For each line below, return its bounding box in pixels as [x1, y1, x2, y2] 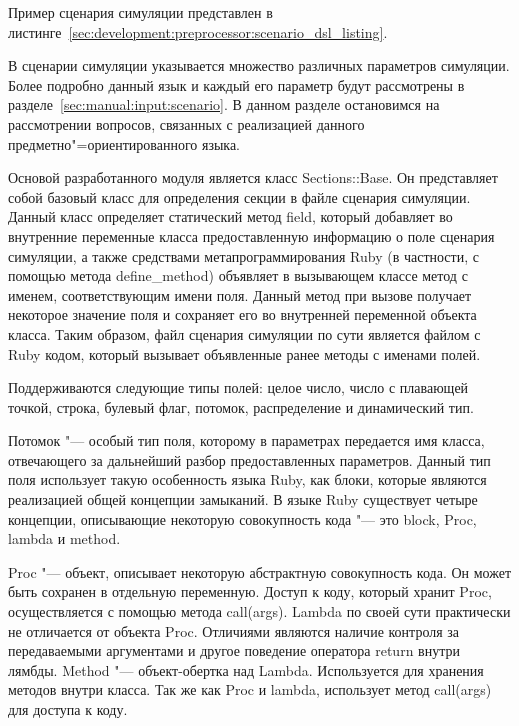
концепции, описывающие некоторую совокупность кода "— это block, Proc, [8, 508, 477, 529]
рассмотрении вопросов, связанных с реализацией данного [8, 113, 365, 134]
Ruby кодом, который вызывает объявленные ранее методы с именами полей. [8, 343, 481, 364]
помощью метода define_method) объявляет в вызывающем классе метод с [8, 265, 468, 286]
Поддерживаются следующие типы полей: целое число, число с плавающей [8, 377, 469, 398]
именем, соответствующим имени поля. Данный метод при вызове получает [8, 284, 472, 305]
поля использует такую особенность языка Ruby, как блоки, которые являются [8, 469, 487, 490]
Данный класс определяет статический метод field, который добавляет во [8, 206, 453, 227]
